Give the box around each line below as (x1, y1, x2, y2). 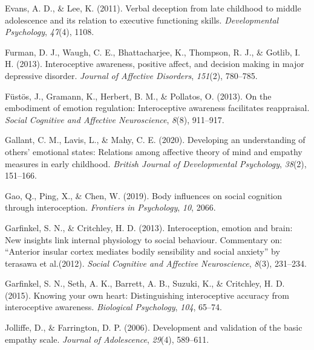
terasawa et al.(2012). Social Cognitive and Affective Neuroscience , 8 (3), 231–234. (5, 256, 307, 269)
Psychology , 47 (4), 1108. (5, 25, 94, 38)
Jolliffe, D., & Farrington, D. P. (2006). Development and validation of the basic (5, 321, 303, 334)
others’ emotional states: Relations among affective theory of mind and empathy (5, 145, 303, 157)
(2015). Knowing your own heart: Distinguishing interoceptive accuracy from (5, 288, 289, 301)
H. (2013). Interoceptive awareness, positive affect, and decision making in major (5, 57, 304, 70)
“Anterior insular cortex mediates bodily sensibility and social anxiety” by (5, 245, 280, 258)
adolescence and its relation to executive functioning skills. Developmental (5, 13, 279, 26)
